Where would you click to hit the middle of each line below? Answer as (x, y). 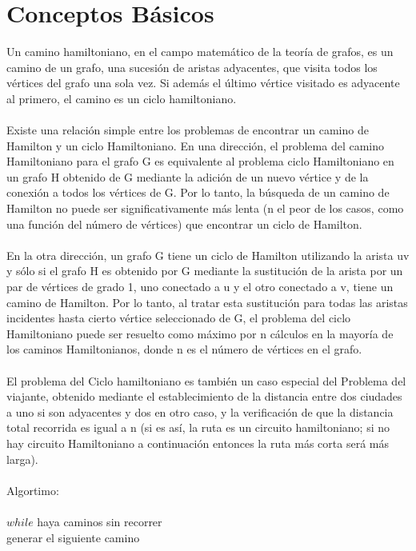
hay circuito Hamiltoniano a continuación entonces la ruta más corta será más (198, 443)
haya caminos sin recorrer (100, 521)
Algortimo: (33, 490)
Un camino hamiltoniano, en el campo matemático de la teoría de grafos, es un (200, 52)
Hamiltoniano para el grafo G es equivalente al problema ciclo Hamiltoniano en (200, 161)
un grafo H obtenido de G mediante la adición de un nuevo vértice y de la (188, 176)
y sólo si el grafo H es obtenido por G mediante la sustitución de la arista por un (205, 271)
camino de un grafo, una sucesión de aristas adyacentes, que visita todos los (192, 67)
